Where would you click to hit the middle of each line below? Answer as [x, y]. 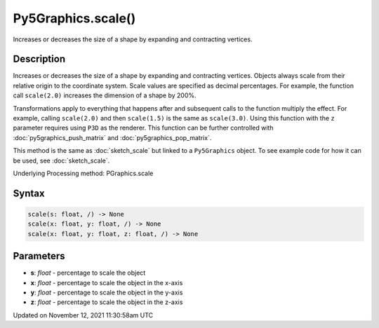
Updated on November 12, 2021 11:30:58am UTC [83, 315]
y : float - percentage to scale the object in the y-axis [107, 293]
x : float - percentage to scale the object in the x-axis [107, 282]
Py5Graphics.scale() [74, 18]
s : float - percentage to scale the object [88, 273]
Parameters [39, 256]
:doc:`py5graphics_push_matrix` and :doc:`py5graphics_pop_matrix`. [112, 137]
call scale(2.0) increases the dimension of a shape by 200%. [105, 95]
